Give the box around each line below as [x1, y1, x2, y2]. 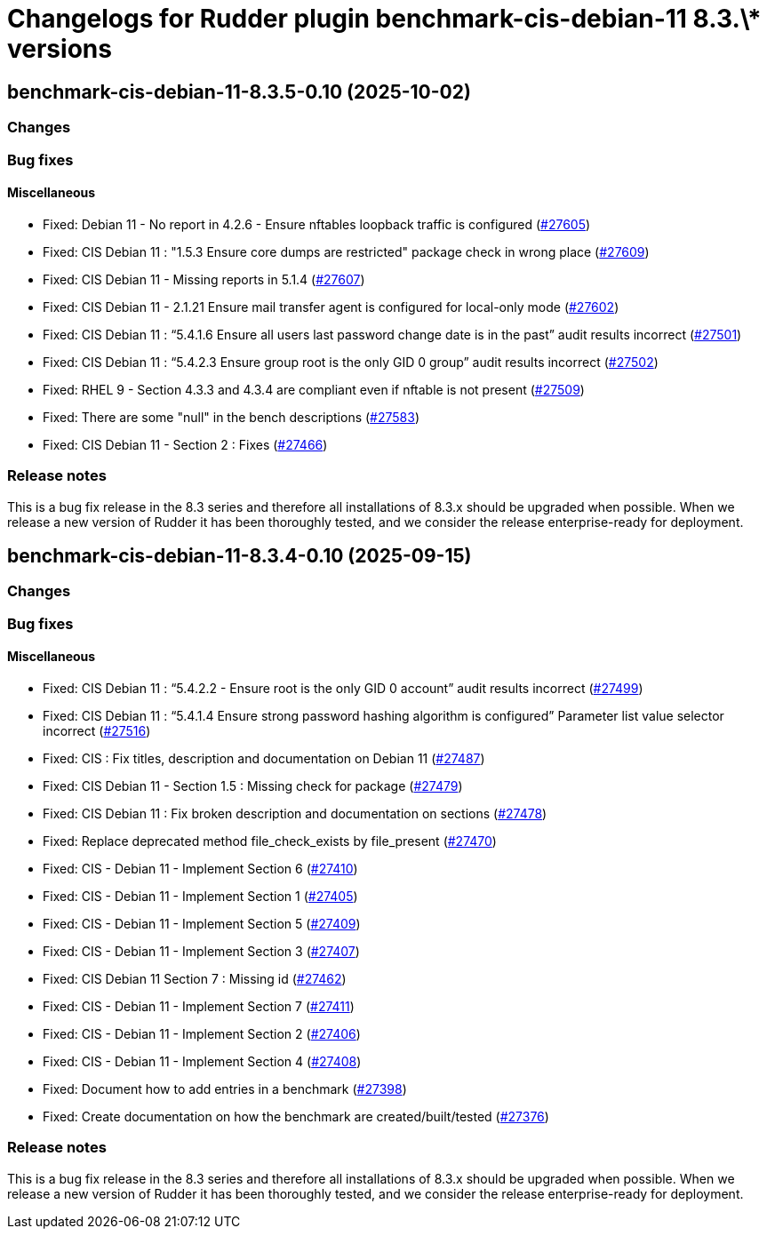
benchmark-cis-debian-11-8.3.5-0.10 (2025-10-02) [7, 80, 471, 103]
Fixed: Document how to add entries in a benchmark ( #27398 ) [43, 1081, 407, 1096]
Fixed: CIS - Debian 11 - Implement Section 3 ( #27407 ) [43, 943, 360, 959]
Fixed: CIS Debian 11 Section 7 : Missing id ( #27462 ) [43, 970, 347, 986]
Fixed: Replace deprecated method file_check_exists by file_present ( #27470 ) [43, 833, 497, 849]
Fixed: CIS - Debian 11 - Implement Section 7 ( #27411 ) [43, 998, 355, 1014]
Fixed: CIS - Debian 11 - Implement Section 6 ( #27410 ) [43, 860, 358, 876]
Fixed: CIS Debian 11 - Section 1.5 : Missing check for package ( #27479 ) [43, 777, 463, 793]
